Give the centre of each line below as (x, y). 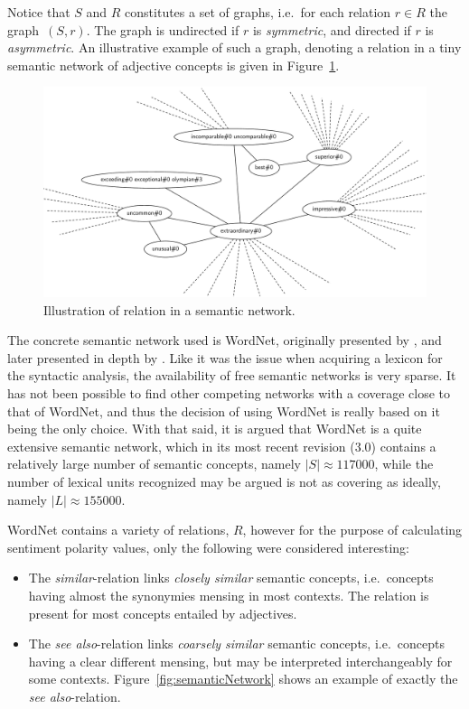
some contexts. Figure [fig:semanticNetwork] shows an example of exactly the (243, 679)
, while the (404, 464)
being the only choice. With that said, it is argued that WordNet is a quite (215, 429)
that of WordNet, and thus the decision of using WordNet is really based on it (224, 410)
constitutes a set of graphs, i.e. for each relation (258, 12)
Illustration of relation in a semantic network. (169, 309)
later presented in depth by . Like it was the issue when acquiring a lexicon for (225, 357)
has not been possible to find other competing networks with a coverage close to (229, 393)
